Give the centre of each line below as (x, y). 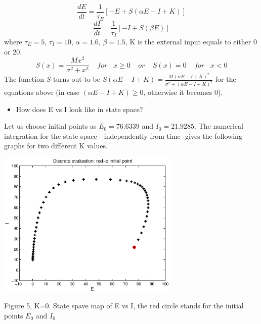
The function (24, 79)
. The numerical (219, 126)
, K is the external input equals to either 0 (191, 42)
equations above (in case (42, 92)
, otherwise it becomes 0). (183, 92)
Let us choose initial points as (50, 126)
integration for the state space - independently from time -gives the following (123, 136)
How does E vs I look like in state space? (79, 109)
